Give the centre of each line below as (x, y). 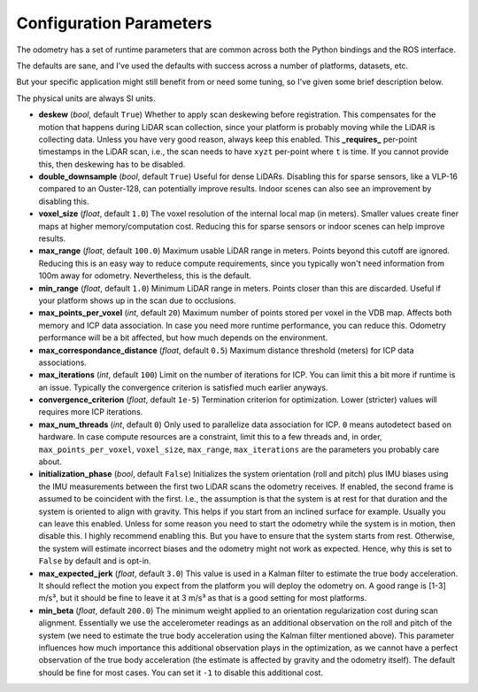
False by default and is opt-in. (95, 561)
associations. (63, 362)
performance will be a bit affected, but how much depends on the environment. (183, 338)
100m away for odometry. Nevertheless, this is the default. (145, 276)
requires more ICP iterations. (91, 412)
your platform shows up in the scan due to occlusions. (137, 300)
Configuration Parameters (114, 23)
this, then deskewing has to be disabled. (112, 164)
